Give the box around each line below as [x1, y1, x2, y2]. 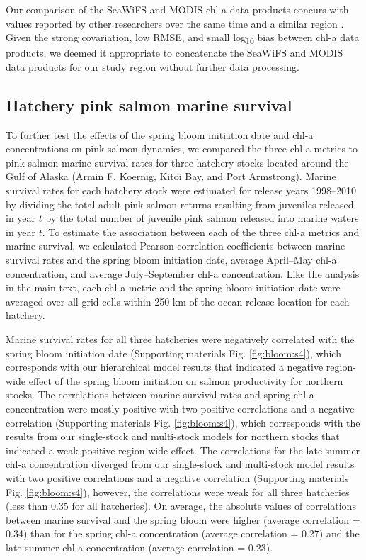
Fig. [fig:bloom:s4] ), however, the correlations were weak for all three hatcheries [6, 484, 350, 499]
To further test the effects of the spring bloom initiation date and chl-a [6, 127, 314, 142]
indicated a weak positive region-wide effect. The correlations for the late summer [6, 442, 360, 457]
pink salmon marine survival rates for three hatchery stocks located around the [6, 155, 349, 169]
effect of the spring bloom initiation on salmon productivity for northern [28, 373, 343, 388]
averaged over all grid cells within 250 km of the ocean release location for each [6, 293, 350, 308]
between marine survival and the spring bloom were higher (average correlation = [6, 512, 360, 527]
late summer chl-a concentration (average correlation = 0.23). [6, 539, 273, 554]
